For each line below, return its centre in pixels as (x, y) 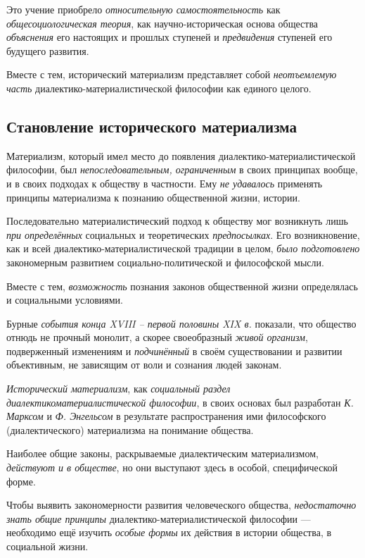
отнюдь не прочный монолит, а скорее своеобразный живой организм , (157, 337)
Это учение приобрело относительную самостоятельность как (143, 9)
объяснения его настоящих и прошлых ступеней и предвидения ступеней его (169, 37)
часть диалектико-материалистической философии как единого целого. (159, 88)
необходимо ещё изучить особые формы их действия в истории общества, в (169, 532)
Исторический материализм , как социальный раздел (119, 389)
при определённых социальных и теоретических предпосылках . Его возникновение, (183, 234)
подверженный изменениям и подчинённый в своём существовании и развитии (174, 351)
